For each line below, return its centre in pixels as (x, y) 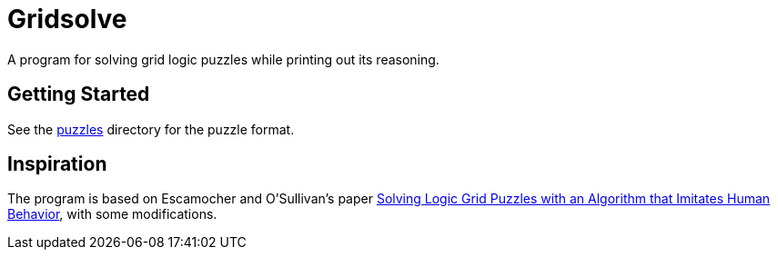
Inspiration (57, 164)
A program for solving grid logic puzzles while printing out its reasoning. (223, 59)
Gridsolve (67, 19)
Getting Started (79, 94)
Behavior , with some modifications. (112, 214)
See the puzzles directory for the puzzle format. (151, 129)
